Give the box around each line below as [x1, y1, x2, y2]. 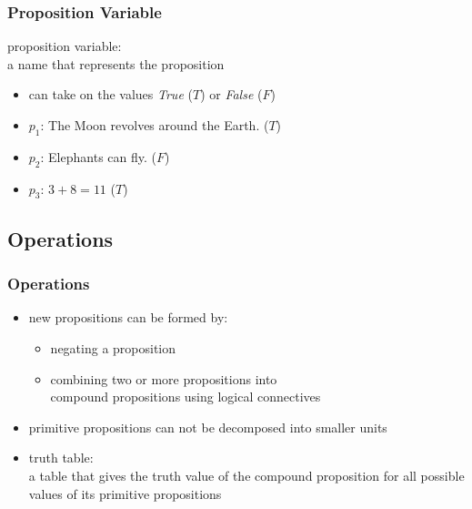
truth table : [28, 448, 94, 467]
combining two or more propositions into [50, 369, 277, 388]
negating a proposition [50, 338, 176, 357]
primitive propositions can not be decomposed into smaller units [28, 417, 387, 436]
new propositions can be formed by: [28, 308, 228, 327]
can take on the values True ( [28, 85, 193, 104]
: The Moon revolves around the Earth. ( [40, 116, 269, 134]
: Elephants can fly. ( [40, 147, 156, 166]
